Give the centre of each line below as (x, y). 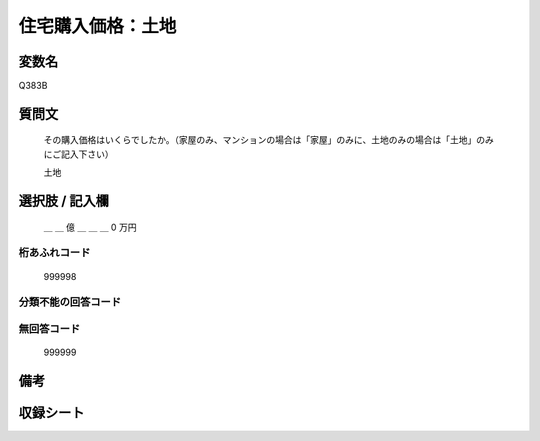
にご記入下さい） (78, 154)
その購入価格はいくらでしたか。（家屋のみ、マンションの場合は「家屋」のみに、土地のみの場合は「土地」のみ (268, 140)
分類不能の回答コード (70, 302)
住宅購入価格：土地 (97, 26)
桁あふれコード (54, 253)
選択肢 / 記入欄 (64, 201)
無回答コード (49, 328)
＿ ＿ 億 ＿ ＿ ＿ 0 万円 (90, 227)
